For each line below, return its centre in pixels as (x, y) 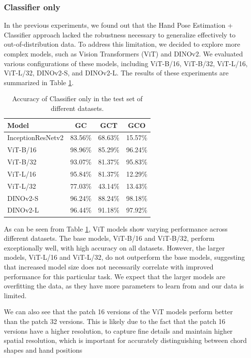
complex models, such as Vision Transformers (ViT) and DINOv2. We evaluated (124, 54)
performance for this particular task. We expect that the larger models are (115, 276)
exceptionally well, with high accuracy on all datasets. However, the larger (114, 247)
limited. (15, 295)
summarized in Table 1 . (39, 82)
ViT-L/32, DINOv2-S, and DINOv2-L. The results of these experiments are (116, 73)
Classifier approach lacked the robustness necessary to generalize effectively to (120, 34)
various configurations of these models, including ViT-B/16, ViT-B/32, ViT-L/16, (126, 63)
